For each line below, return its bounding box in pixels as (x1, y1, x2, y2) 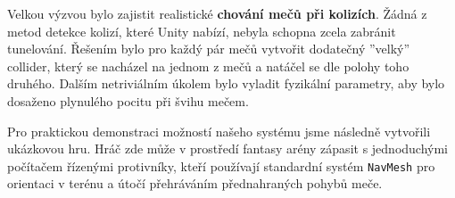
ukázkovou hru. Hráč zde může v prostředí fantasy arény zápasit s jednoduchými (7, 139, 449, 158)
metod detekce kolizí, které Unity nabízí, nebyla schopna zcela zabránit (7, 21, 396, 40)
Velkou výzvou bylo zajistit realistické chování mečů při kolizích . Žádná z (7, 4, 427, 22)
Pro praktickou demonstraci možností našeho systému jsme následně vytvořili (7, 121, 431, 140)
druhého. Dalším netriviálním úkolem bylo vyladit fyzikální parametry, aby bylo (7, 74, 445, 93)
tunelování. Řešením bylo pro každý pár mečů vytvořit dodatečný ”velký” (7, 39, 410, 58)
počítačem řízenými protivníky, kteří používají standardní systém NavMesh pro (7, 156, 435, 175)
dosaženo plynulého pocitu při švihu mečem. (7, 91, 249, 110)
